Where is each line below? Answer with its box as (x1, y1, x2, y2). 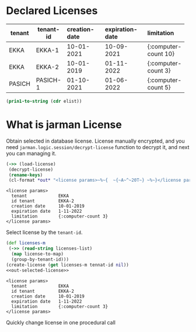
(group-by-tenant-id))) (11, 256, 69, 262)
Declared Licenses (6, 4, 98, 18)
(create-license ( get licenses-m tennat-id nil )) (6, 262, 129, 268)
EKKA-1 (36, 46, 60, 54)
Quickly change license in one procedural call (6, 319, 116, 326)
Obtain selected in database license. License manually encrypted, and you (6, 137, 185, 144)
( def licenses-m (6, 240, 45, 246)
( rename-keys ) (8, 172, 43, 178)
